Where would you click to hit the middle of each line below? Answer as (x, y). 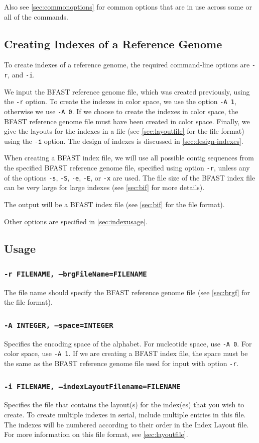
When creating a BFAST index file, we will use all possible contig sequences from (129, 158)
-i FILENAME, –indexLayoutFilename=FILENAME (92, 386)
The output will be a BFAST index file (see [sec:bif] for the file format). (114, 204)
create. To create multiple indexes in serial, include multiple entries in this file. (125, 415)
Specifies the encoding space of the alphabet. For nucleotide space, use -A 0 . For (128, 343)
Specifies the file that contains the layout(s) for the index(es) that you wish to (124, 405)
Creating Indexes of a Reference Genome (113, 43)
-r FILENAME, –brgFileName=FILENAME (76, 274)
